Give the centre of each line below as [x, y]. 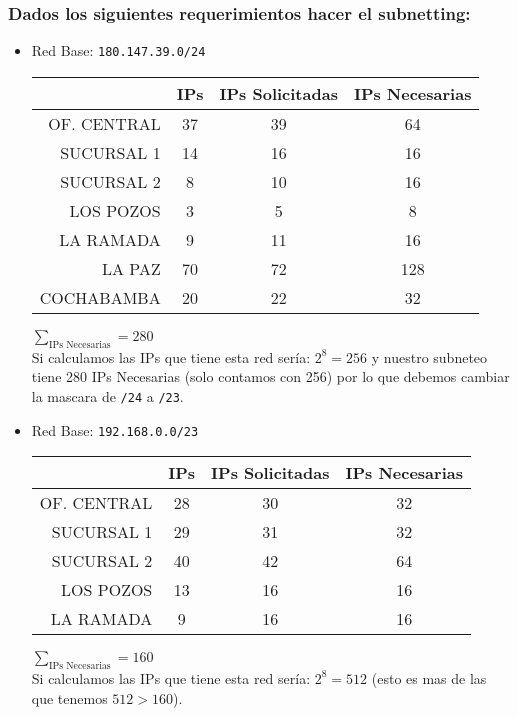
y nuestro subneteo [429, 356]
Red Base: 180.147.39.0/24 [118, 50]
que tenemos [69, 697]
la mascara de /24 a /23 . [107, 395]
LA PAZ [131, 268]
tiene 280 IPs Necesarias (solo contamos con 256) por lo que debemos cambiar [270, 376]
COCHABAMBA [100, 297]
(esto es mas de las [429, 677]
